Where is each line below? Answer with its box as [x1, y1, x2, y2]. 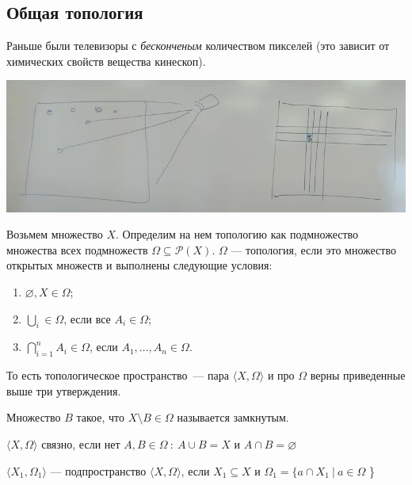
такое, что [76, 409, 124, 426]
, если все [63, 310, 111, 327]
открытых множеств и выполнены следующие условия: [6, 257, 273, 273]
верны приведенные [310, 367, 406, 384]
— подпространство [50, 462, 147, 479]
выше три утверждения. [6, 382, 121, 399]
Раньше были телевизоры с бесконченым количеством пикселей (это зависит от [6, 37, 390, 54]
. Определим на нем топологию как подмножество [116, 226, 359, 242]
